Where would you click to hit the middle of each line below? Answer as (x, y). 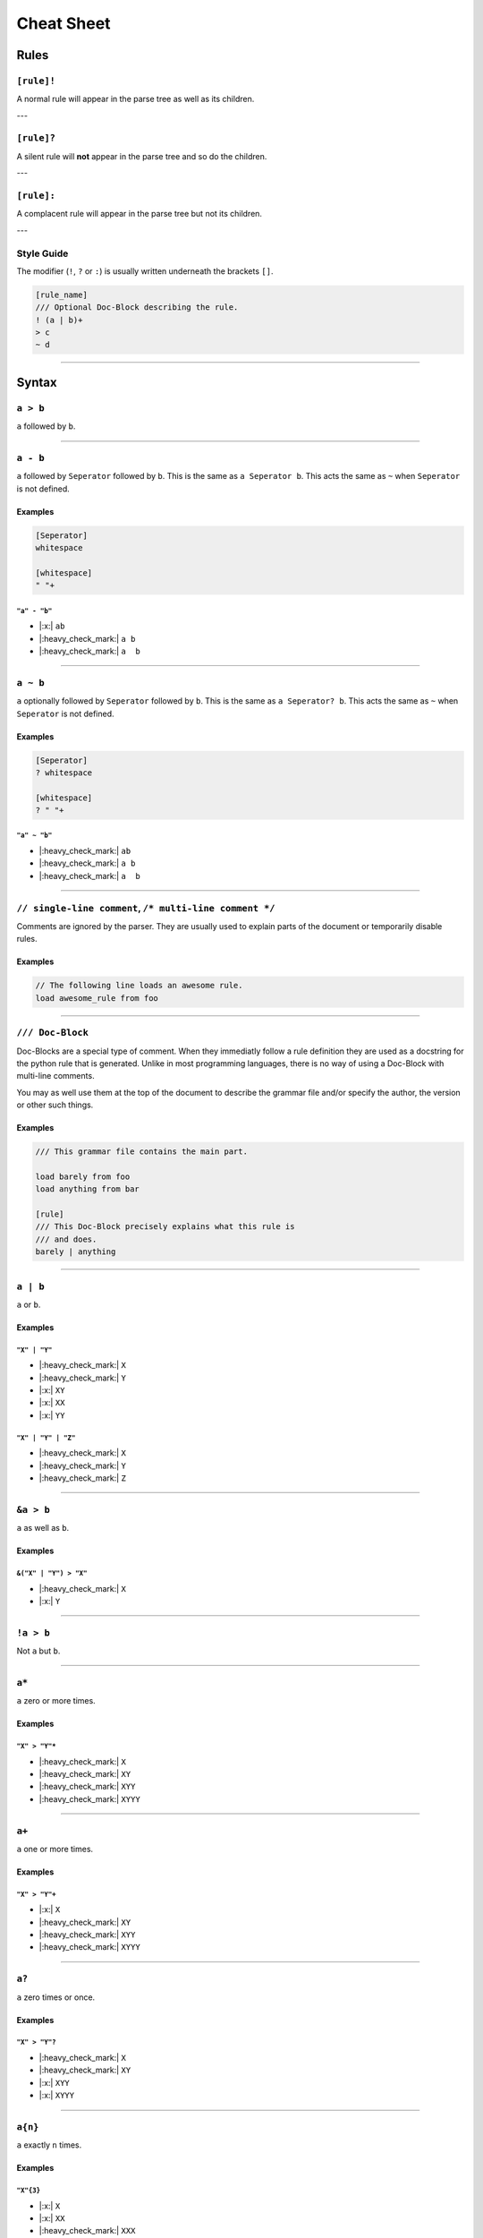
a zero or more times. (56, 1701)
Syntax (37, 382)
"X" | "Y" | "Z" (46, 1438)
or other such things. (55, 1105)
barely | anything (76, 1252)
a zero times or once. (56, 1997)
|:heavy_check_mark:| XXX (87, 2231)
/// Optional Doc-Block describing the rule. (137, 308)
